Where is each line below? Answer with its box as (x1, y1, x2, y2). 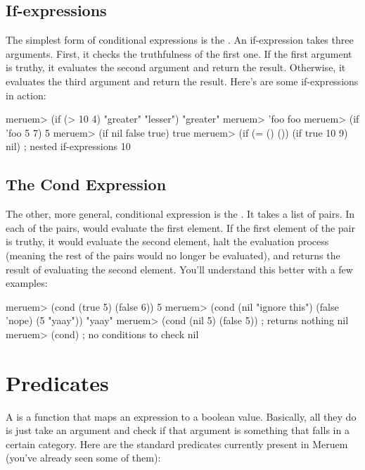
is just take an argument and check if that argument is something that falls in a (6, 423, 350, 438)
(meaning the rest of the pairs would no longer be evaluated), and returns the (6, 247, 340, 262)
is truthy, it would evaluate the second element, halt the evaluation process (6, 234, 329, 249)
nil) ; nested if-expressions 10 (6, 139, 131, 154)
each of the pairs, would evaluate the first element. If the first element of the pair (6, 220, 355, 235)
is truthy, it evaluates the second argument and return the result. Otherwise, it (6, 60, 346, 75)
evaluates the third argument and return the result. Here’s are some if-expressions (6, 73, 359, 88)
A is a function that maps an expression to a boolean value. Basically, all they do (6, 409, 357, 423)
